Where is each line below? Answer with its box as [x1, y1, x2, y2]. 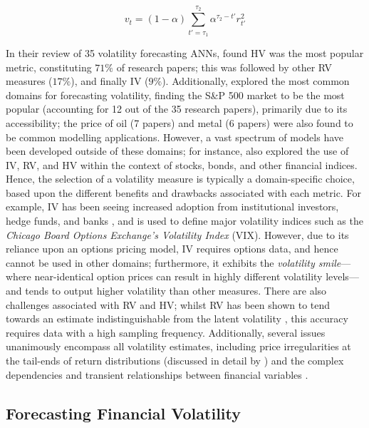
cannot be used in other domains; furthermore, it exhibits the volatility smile [6, 255, 341, 270]
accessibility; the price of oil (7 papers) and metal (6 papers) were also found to [6, 115, 353, 130]
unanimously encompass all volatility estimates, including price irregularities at [6, 339, 351, 354]
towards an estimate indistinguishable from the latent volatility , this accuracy [6, 311, 348, 326]
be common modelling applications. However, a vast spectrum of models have [6, 129, 344, 144]
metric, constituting [6, 59, 92, 74]
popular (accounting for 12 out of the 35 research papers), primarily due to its [6, 101, 348, 116]
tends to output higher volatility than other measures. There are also [25, 283, 327, 298]
